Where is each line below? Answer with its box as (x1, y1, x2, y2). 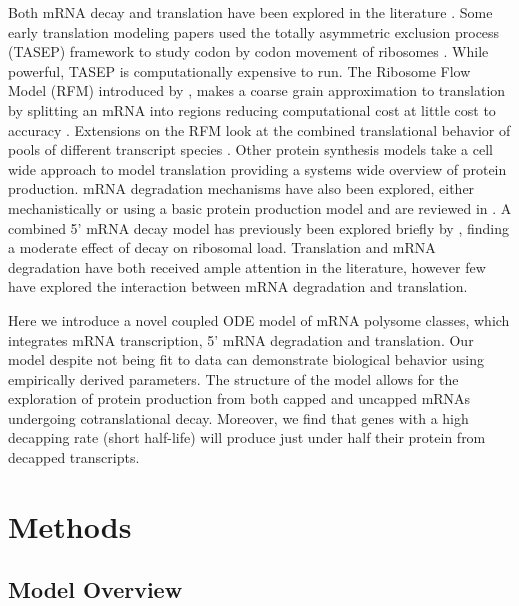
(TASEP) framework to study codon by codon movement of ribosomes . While (8, 41, 489, 62)
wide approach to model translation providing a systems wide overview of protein (8, 158, 507, 179)
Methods (8, 505, 132, 546)
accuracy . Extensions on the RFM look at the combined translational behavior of (8, 119, 511, 140)
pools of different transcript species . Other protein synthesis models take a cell (8, 139, 493, 160)
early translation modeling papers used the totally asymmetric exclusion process (8, 21, 500, 42)
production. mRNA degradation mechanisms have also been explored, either (8, 178, 475, 199)
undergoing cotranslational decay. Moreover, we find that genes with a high (8, 407, 469, 428)
